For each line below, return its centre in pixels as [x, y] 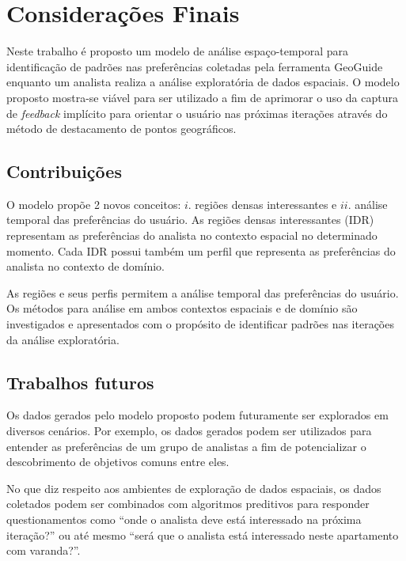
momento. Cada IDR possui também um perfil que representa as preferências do [201, 250]
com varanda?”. [44, 550]
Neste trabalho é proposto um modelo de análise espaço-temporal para [178, 51]
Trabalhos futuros [80, 382]
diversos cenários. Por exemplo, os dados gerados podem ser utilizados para [189, 431]
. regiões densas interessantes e [262, 204]
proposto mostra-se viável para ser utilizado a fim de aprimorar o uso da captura [202, 97]
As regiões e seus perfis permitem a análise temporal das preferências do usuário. [203, 292]
